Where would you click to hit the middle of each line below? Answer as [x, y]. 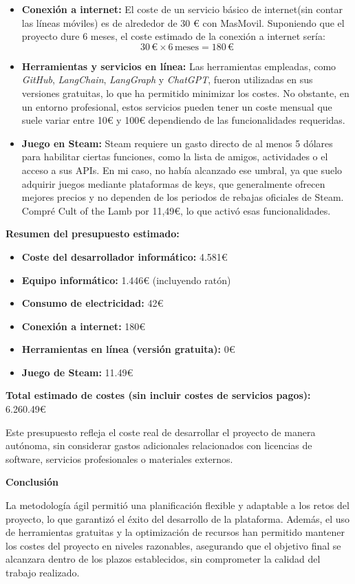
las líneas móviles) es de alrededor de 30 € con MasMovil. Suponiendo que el [183, 22]
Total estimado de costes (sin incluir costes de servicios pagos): [158, 395]
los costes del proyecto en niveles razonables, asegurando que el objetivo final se [173, 545]
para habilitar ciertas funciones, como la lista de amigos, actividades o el [175, 156]
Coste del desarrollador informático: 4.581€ [125, 256]
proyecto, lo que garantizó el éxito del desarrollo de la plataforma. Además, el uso [178, 518]
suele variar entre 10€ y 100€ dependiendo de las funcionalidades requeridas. [183, 120]
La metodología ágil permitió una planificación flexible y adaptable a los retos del [177, 505]
